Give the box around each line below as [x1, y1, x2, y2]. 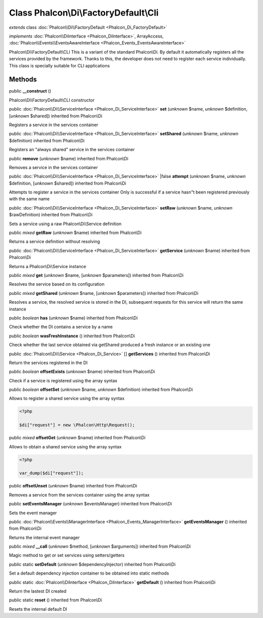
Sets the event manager [9, 510, 57, 516]
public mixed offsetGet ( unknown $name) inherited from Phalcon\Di [9, 435, 146, 441]
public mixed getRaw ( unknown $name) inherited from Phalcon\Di [9, 230, 142, 236]
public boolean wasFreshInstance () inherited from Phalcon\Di [9, 333, 135, 339]
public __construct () [9, 88, 51, 94]
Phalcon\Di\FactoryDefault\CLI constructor [9, 97, 95, 103]
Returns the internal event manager [9, 534, 80, 541]
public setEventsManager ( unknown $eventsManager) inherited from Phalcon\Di [9, 501, 172, 507]
